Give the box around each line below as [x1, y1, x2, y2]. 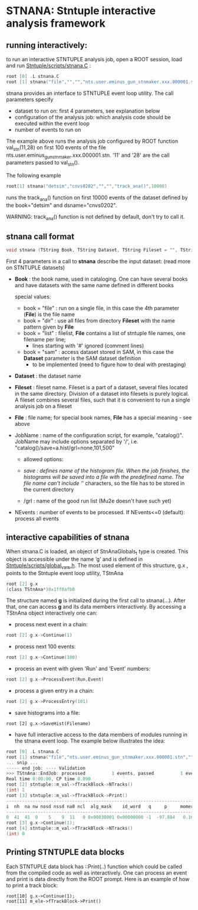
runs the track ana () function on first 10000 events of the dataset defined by [6, 194, 188, 202]
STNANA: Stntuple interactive [6, 4, 156, 18]
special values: [14, 293, 51, 300]
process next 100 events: [14, 643, 76, 650]
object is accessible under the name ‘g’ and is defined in [6, 556, 143, 563]
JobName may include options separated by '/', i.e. [14, 438, 138, 445]
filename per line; [23, 336, 66, 343]
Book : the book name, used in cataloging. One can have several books [14, 275, 188, 282]
